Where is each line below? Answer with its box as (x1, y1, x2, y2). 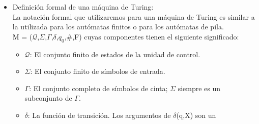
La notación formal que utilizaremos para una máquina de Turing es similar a (12, 11, 255, 22)
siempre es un (178, 82, 221, 93)
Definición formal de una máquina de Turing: (12, 2, 154, 12)
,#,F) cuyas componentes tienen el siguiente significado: (64, 31, 239, 42)
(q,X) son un (176, 109, 216, 120)
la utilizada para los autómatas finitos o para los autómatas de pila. (12, 21, 224, 32)
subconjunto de (24, 93, 72, 103)
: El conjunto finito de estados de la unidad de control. (30, 49, 200, 59)
